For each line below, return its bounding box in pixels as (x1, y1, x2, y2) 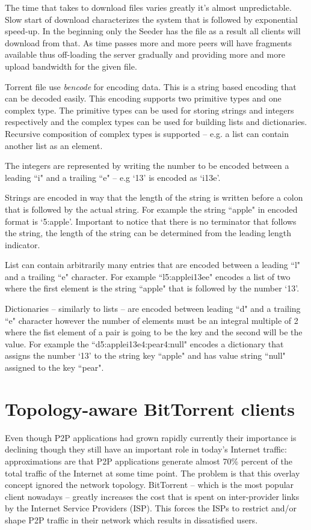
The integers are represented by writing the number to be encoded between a (5, 159, 289, 172)
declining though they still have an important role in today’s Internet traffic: (5, 443, 287, 455)
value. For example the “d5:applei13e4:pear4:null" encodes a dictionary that (5, 337, 284, 350)
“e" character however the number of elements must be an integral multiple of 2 (5, 314, 298, 326)
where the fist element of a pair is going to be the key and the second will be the (5, 326, 303, 338)
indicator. (5, 238, 40, 251)
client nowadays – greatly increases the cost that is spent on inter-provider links (5, 490, 300, 502)
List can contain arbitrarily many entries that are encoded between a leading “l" (5, 258, 301, 271)
